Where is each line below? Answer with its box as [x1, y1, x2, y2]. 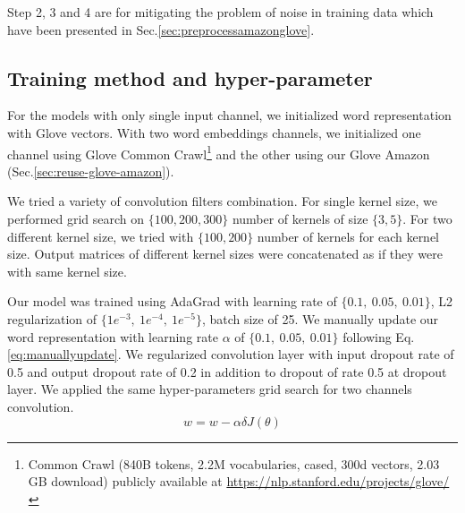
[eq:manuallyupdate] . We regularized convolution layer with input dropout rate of [7, 345, 454, 363]
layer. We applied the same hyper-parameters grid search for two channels [7, 380, 412, 398]
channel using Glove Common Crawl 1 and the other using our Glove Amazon [7, 141, 430, 163]
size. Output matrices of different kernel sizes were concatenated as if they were [7, 244, 443, 263]
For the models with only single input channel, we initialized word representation [7, 106, 452, 124]
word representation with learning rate [7, 327, 218, 346]
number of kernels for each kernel [257, 227, 440, 245]
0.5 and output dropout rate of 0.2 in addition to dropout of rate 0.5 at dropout [7, 362, 447, 380]
